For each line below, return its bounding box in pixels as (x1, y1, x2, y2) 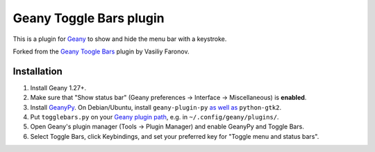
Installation (12, 65, 62, 77)
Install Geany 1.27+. (30, 83, 87, 92)
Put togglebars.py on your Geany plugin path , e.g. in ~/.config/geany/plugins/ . (30, 113, 279, 121)
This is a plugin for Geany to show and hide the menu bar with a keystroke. (12, 35, 227, 43)
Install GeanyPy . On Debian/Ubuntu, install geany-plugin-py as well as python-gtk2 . (30, 103, 282, 111)
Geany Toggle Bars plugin (12, 10, 165, 26)
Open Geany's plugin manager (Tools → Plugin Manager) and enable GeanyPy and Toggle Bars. (30, 122, 305, 131)
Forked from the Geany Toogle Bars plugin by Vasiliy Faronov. (12, 47, 190, 56)
